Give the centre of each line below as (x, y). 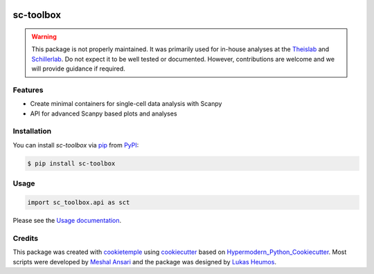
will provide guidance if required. (79, 68)
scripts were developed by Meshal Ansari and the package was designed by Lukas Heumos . (145, 262)
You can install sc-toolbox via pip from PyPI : (76, 145)
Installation (32, 131)
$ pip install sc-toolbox (71, 163)
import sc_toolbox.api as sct (79, 202)
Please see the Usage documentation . (67, 220)
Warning (44, 37)
